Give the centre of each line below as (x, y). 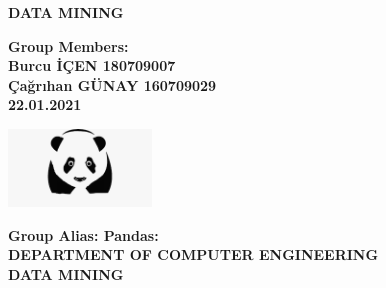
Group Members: (68, 45)
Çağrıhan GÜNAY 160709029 (112, 84)
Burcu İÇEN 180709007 (92, 65)
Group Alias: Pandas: (83, 234)
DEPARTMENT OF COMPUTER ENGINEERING (193, 254)
